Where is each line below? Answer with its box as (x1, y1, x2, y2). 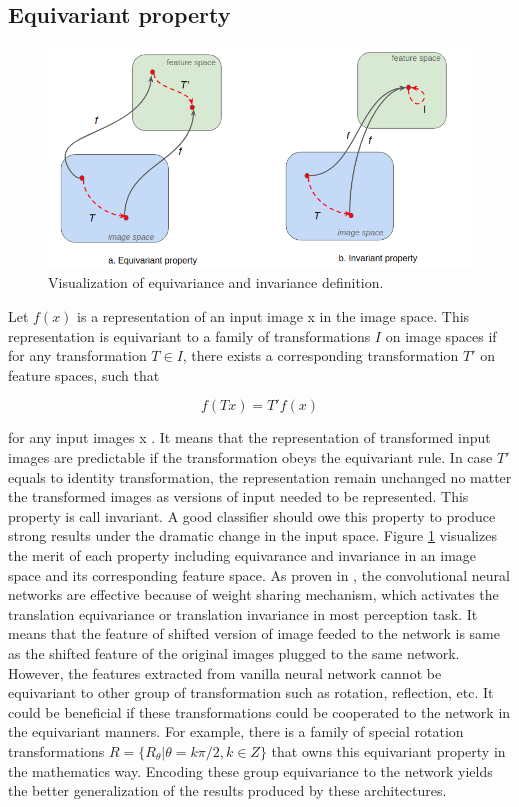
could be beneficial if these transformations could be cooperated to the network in (8, 701, 511, 722)
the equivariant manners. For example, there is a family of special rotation (8, 721, 464, 742)
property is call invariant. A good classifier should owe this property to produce (8, 505, 496, 526)
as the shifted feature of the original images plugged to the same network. (8, 642, 460, 663)
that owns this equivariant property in (271, 740, 506, 761)
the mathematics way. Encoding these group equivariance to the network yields (8, 760, 493, 781)
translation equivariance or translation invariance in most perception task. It (8, 603, 478, 624)
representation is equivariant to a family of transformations (8, 325, 371, 346)
